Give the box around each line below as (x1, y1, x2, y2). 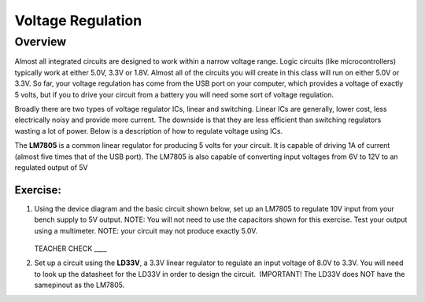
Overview (14, 35, 67, 49)
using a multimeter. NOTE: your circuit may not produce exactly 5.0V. (34, 226, 258, 235)
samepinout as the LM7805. (34, 280, 125, 290)
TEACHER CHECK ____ (34, 244, 107, 253)
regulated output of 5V (14, 162, 88, 172)
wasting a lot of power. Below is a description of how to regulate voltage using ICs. (14, 126, 283, 135)
